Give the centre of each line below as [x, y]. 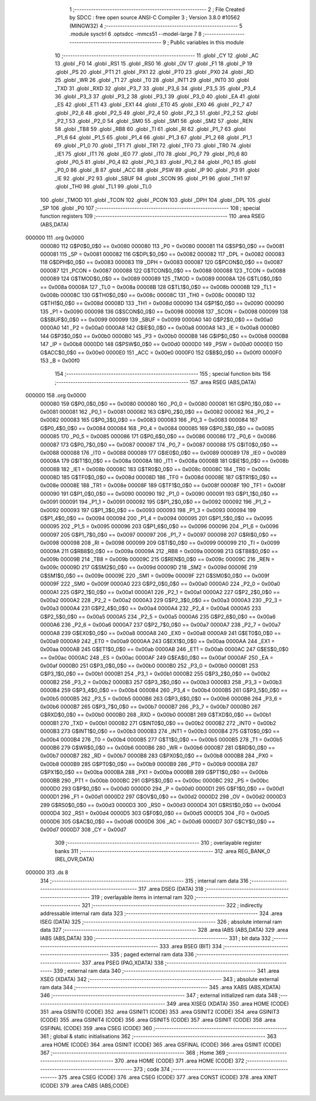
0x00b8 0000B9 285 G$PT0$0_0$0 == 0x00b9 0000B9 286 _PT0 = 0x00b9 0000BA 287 [149, 764]
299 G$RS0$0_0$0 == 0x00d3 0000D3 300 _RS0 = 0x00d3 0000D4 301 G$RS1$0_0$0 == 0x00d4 [161, 805]
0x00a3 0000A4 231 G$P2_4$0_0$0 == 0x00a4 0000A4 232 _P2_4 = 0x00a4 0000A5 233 [151, 608]
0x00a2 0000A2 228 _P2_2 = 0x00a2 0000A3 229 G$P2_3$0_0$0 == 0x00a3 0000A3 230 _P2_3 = [161, 600]
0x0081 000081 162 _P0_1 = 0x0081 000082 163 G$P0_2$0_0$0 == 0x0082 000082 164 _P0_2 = [157, 411]
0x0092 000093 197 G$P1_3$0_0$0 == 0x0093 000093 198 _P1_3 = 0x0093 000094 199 [148, 510]
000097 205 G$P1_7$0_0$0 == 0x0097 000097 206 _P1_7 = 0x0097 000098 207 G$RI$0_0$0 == [159, 534]
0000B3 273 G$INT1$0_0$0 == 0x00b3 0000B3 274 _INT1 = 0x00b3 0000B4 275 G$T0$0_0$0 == [160, 731]
